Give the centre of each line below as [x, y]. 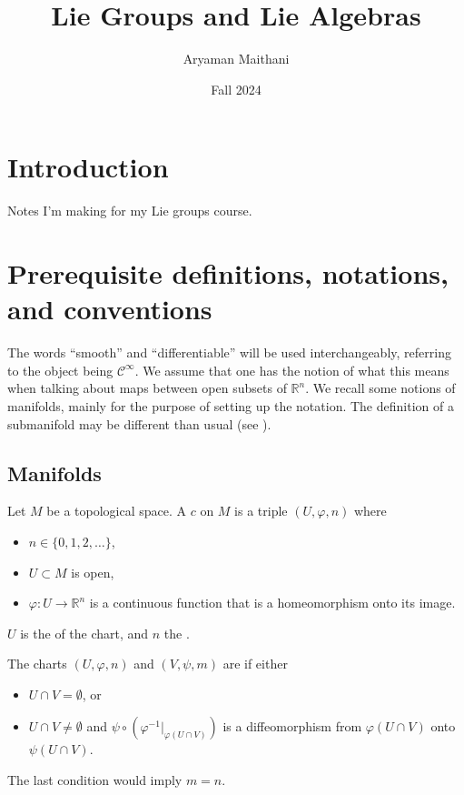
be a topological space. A [117, 511]
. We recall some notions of [380, 388]
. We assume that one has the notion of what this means [292, 370]
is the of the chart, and [84, 633]
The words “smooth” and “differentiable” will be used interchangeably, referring [229, 352]
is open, [93, 572]
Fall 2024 [236, 89]
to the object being [60, 370]
